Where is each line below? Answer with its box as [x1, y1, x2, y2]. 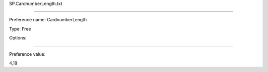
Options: [9, 35, 27, 41]
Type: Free [9, 26, 31, 32]
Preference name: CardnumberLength [9, 17, 87, 23]
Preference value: [9, 51, 46, 57]
